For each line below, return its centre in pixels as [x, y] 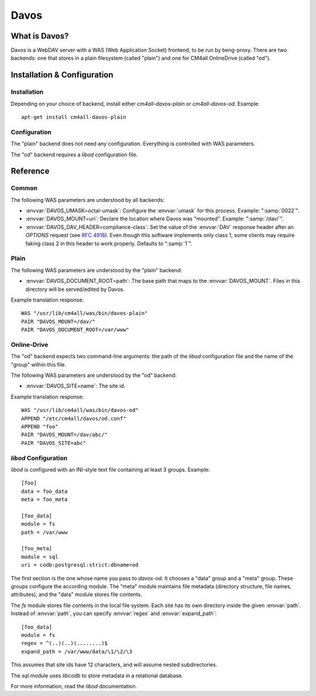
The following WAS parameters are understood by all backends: [88, 200]
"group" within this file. [39, 364]
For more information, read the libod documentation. [74, 686]
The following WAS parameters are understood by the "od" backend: [94, 375]
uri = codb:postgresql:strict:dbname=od [80, 565]
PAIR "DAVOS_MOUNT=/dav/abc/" [65, 435]
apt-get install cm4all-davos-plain [74, 117]
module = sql [40, 557]
